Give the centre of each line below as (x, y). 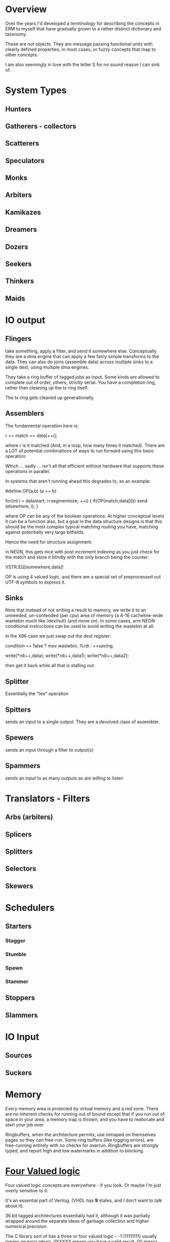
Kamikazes (23, 212)
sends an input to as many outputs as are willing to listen (64, 778)
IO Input (22, 1037)
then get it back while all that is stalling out (50, 666)
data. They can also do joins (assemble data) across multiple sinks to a (79, 362)
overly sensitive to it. (27, 1190)
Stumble (16, 954)
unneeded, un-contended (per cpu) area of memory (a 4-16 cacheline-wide (84, 615)
